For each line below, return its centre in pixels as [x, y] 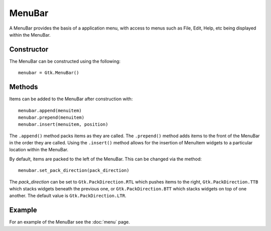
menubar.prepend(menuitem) [51, 117]
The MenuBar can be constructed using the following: [65, 61]
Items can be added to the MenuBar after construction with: [71, 99]
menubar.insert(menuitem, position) [63, 125]
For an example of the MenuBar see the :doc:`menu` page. [70, 222]
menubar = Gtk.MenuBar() [49, 73]
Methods [24, 87]
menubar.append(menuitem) [50, 110]
